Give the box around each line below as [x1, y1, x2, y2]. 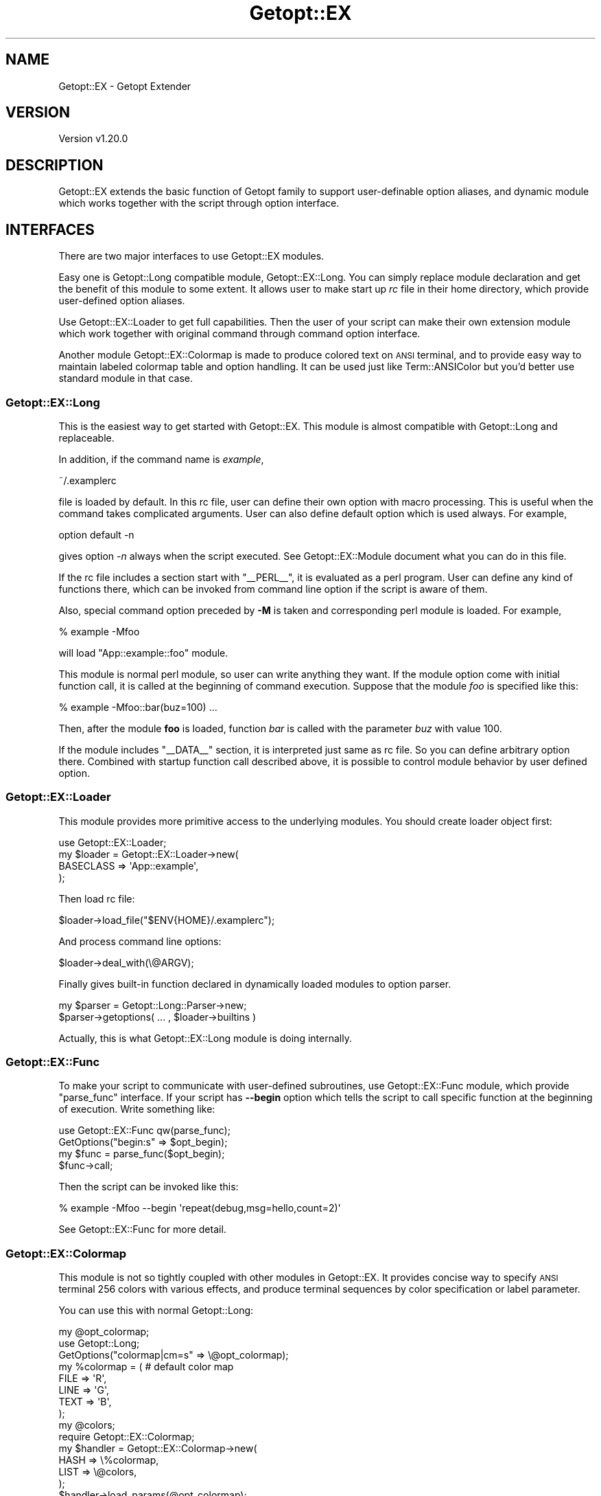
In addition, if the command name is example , [58, 453, 264, 465]
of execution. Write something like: [58, 1103, 215, 1115]
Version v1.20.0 [58, 133, 128, 145]
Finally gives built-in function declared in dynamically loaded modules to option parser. [58, 977, 451, 990]
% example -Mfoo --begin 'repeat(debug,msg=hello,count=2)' [58, 1202, 341, 1214]
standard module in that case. [58, 372, 193, 385]
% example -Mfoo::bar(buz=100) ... [58, 701, 217, 713]
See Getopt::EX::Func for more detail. [58, 1223, 226, 1236]
